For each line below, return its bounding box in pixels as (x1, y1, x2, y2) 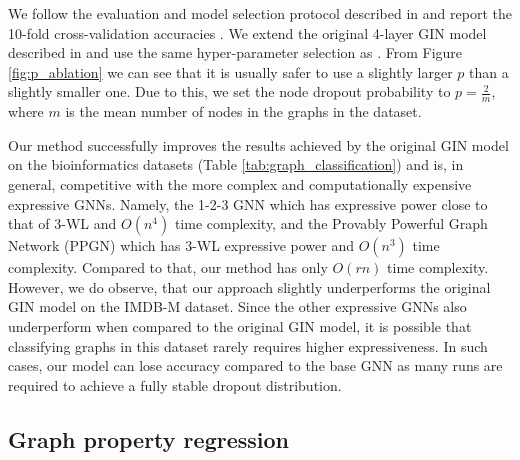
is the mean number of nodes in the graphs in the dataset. (65, 101, 422, 122)
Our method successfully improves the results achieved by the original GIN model (8, 134, 509, 155)
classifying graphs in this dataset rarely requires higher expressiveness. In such (8, 335, 488, 356)
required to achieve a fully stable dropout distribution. (8, 374, 342, 395)
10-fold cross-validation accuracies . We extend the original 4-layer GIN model (8, 22, 487, 43)
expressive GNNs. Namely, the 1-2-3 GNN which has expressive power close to (8, 193, 488, 214)
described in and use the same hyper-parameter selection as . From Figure (8, 42, 463, 63)
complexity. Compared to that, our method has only (8, 257, 328, 278)
